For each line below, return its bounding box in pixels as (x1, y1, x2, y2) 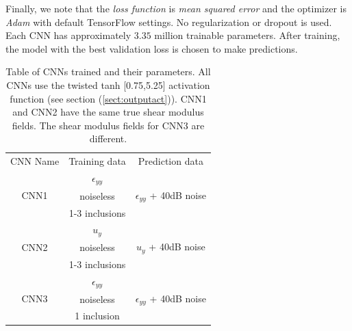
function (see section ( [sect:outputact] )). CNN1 (10, 91, 207, 105)
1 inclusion (75, 308, 120, 323)
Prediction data (138, 154, 203, 168)
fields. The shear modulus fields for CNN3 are (12, 118, 205, 132)
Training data (68, 154, 126, 168)
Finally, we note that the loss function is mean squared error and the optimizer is (5, 1, 347, 15)
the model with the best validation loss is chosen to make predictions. (5, 41, 298, 55)
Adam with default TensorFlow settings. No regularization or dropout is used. (5, 14, 332, 29)
